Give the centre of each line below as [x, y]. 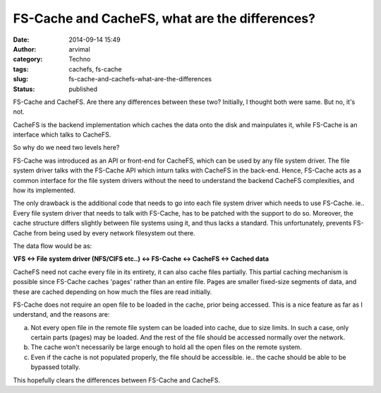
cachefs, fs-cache [95, 69]
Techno [80, 59]
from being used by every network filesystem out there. [114, 233]
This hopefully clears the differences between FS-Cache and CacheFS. [117, 380]
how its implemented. [44, 190]
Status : [24, 89]
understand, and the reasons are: [61, 315]
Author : [25, 49]
